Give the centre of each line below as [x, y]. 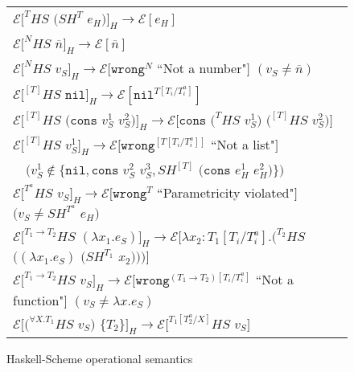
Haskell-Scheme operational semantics [100, 358]
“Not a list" [243, 144]
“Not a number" [202, 68]
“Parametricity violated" [226, 192]
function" [39, 300]
